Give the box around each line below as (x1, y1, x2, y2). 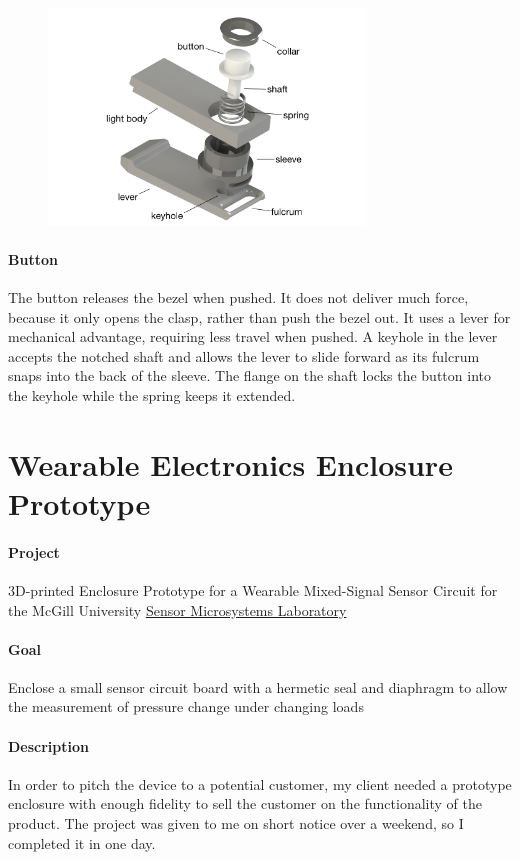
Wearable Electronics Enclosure (8, 443, 453, 484)
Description (8, 735, 90, 756)
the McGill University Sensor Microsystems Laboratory (8, 599, 347, 620)
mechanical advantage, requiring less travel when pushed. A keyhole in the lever (8, 326, 498, 347)
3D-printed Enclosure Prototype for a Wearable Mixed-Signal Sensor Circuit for (8, 579, 498, 600)
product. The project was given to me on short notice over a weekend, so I (8, 813, 464, 834)
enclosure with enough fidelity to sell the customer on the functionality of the (8, 793, 482, 814)
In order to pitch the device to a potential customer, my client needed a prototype (8, 773, 512, 794)
